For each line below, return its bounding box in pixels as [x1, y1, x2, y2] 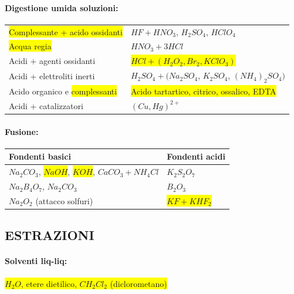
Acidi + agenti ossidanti [9, 55, 96, 67]
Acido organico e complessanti [9, 85, 117, 97]
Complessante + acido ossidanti [9, 25, 123, 38]
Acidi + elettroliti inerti [9, 70, 95, 82]
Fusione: [5, 125, 39, 137]
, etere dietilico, [21, 277, 77, 289]
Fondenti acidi [167, 150, 225, 163]
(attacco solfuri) [35, 194, 93, 207]
